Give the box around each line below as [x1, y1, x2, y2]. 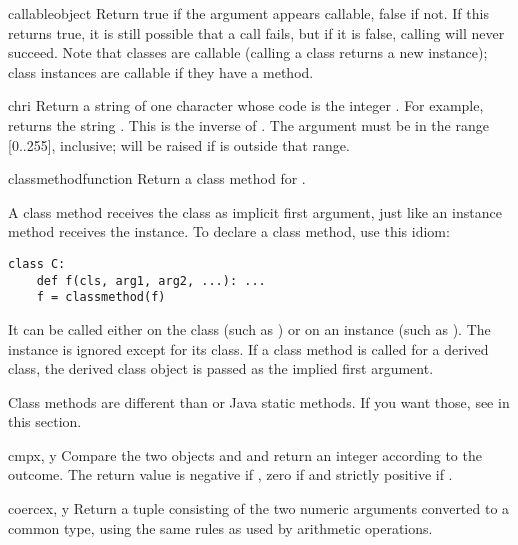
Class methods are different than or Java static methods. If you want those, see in [8, 391, 510, 412]
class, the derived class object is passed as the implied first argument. [8, 358, 434, 379]
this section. [8, 411, 82, 432]
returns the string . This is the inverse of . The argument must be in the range [8, 114, 489, 135]
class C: [8, 256, 66, 271]
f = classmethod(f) [36, 290, 166, 305]
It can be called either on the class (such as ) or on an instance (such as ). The [8, 318, 491, 339]
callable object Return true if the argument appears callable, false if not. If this [8, 3, 489, 23]
